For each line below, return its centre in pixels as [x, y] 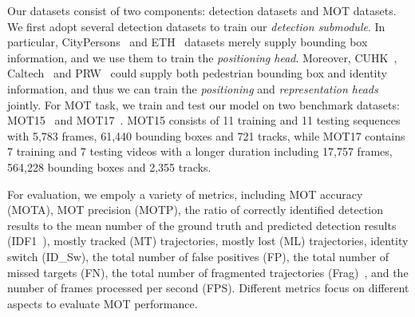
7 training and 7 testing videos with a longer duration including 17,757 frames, [200, 151]
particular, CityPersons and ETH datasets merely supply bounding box [188, 42]
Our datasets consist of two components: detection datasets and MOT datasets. [202, 10]
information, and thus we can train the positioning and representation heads [193, 88]
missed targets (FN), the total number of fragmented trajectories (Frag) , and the [208, 272]
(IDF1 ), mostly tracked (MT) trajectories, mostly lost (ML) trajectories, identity [208, 241]
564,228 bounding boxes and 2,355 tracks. [109, 166]
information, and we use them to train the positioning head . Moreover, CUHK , [202, 57]
